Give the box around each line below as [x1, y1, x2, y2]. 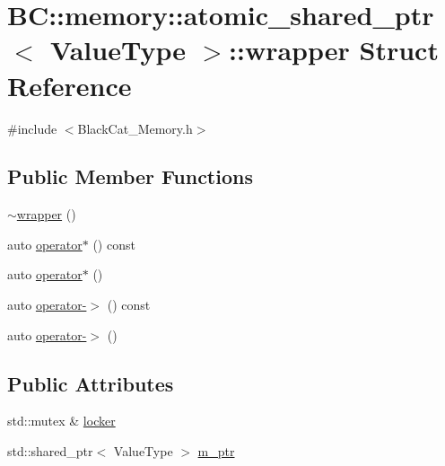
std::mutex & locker [7, 411, 116, 430]
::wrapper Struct [229, 31, 439, 68]
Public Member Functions [7, 163, 253, 190]
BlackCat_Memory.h [77, 119, 193, 137]
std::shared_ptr [7, 442, 93, 461]
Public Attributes [7, 369, 174, 397]
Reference [7, 66, 132, 103]
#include [7, 119, 57, 137]
